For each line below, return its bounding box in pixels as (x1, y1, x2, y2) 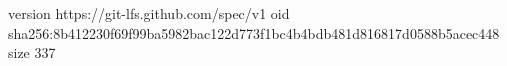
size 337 (8, 42, 56, 63)
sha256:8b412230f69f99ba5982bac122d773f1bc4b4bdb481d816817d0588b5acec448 (8, 22, 500, 43)
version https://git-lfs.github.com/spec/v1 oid (8, 3, 290, 23)
